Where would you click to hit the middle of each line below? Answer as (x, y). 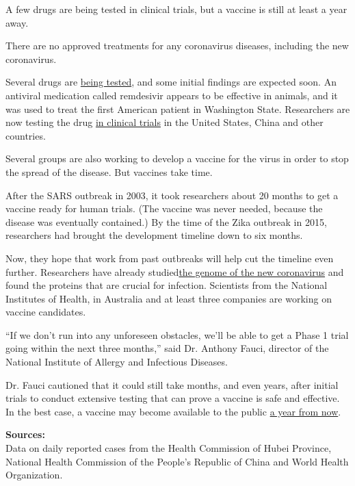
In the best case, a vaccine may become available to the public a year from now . (173, 411)
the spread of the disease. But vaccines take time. (109, 171)
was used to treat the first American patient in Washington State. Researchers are (178, 108)
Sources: (25, 434)
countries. (26, 135)
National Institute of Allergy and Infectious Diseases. (117, 362)
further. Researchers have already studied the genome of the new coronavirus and (175, 271)
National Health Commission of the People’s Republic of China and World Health (177, 461)
